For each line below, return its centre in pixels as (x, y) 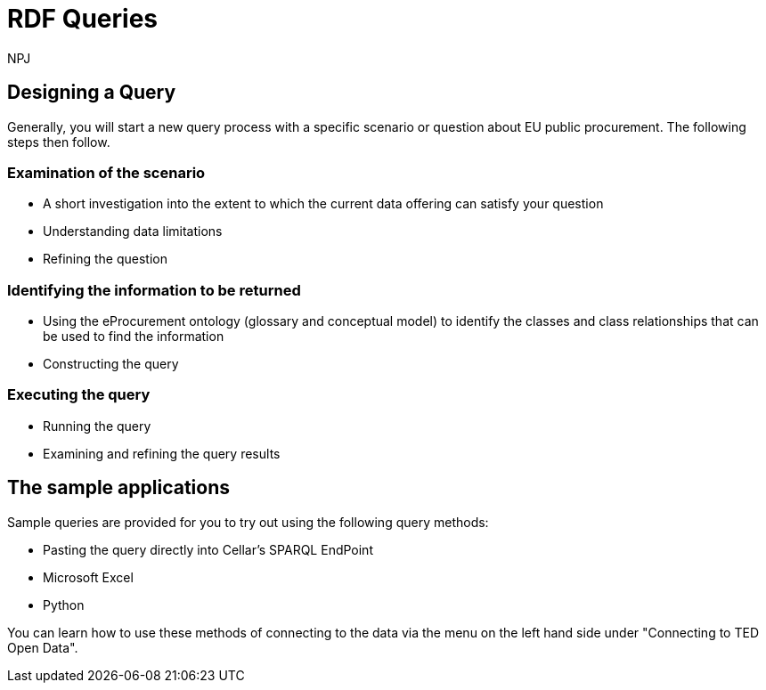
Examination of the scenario (106, 172)
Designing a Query (92, 93)
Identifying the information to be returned (154, 290)
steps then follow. (59, 142)
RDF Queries (83, 19)
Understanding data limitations (133, 231)
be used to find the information (134, 337)
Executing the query (79, 395)
